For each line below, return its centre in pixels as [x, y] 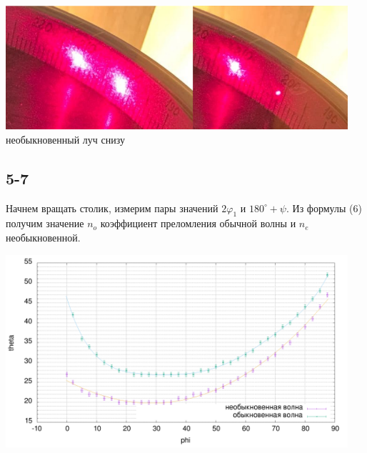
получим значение [45, 223]
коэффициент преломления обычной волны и [198, 223]
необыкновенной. [43, 237]
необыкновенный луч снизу [65, 139]
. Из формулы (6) [324, 208]
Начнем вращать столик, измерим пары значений [112, 208]
